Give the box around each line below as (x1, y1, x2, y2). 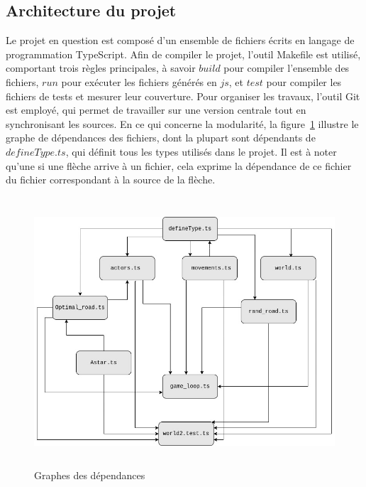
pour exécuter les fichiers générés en (61, 74, 217, 89)
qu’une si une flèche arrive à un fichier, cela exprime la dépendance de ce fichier (6, 158, 352, 173)
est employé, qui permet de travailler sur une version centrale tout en (6, 102, 306, 117)
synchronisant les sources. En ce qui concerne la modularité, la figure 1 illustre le (6, 116, 359, 131)
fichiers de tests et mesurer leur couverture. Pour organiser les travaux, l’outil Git (6, 88, 360, 103)
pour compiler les (266, 74, 342, 89)
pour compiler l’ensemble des (223, 60, 350, 75)
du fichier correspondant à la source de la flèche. (6, 172, 216, 187)
